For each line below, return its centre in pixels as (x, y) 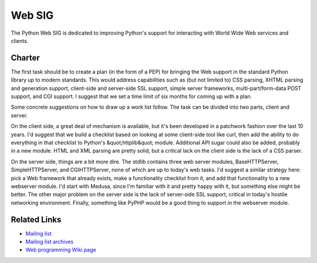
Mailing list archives (49, 242)
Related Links (36, 219)
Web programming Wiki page (61, 250)
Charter (26, 58)
